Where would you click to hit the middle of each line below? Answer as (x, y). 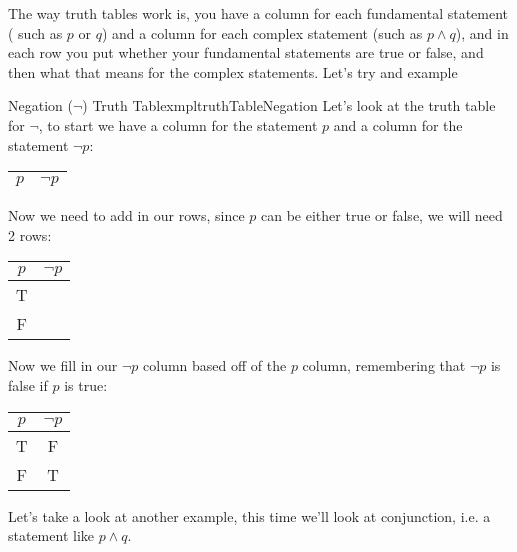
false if (28, 384)
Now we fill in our (63, 365)
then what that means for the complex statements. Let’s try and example (233, 71)
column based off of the (215, 365)
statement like (51, 535)
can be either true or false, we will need (382, 215)
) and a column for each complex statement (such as (262, 32)
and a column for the (398, 124)
